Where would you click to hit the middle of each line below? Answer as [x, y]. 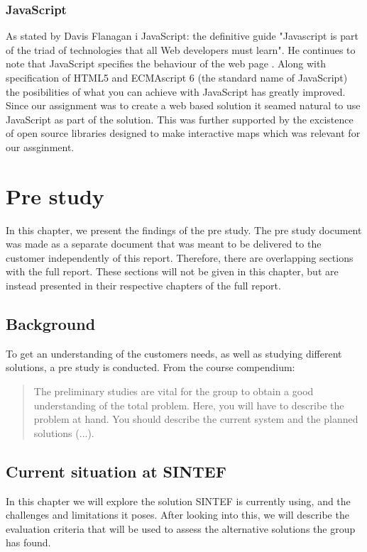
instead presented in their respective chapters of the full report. [143, 286]
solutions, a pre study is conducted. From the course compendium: [150, 367]
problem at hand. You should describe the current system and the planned [196, 419]
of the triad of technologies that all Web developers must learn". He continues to [181, 49]
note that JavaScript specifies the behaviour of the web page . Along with [166, 64]
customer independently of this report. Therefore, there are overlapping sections [180, 257]
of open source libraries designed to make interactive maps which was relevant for [183, 133]
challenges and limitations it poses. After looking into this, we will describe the [177, 515]
